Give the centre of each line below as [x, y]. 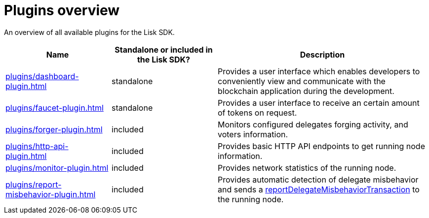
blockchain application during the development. [306, 91]
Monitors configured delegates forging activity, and [313, 124]
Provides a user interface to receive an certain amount [319, 103]
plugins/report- [34, 184]
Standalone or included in [164, 49]
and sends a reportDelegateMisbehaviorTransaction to [319, 189]
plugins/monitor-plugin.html [57, 168]
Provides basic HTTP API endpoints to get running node [321, 146]
